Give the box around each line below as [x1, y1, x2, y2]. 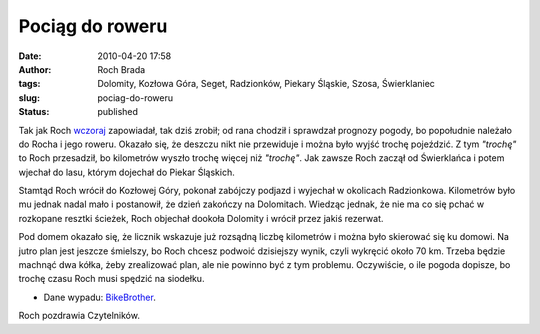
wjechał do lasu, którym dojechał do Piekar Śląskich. [18, 166, 235, 178]
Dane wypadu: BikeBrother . [43, 291, 157, 303]
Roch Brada [97, 63, 146, 75]
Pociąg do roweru [18, 15, 168, 37]
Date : [18, 50, 42, 62]
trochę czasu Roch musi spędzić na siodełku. [18, 273, 205, 285]
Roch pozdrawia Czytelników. [18, 310, 140, 322]
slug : [18, 91, 40, 104]
